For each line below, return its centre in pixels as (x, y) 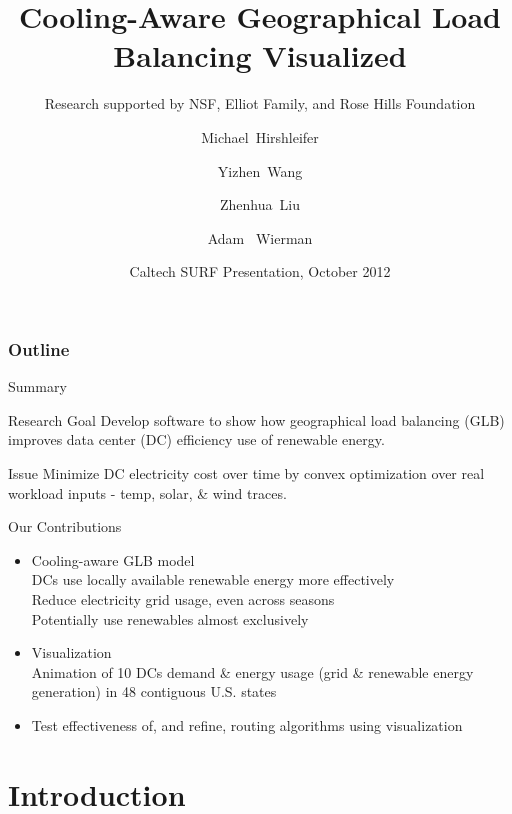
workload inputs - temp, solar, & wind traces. (147, 492)
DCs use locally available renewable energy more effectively (213, 579)
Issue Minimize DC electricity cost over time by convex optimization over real (246, 472)
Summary (37, 386)
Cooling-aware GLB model (113, 559)
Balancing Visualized (260, 55)
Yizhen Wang (260, 170)
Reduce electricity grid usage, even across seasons (183, 598)
